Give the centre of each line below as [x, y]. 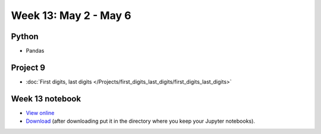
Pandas [35, 51]
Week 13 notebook [46, 99]
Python [25, 36]
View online [40, 113]
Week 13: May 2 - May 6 [71, 15]
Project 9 [28, 67]
